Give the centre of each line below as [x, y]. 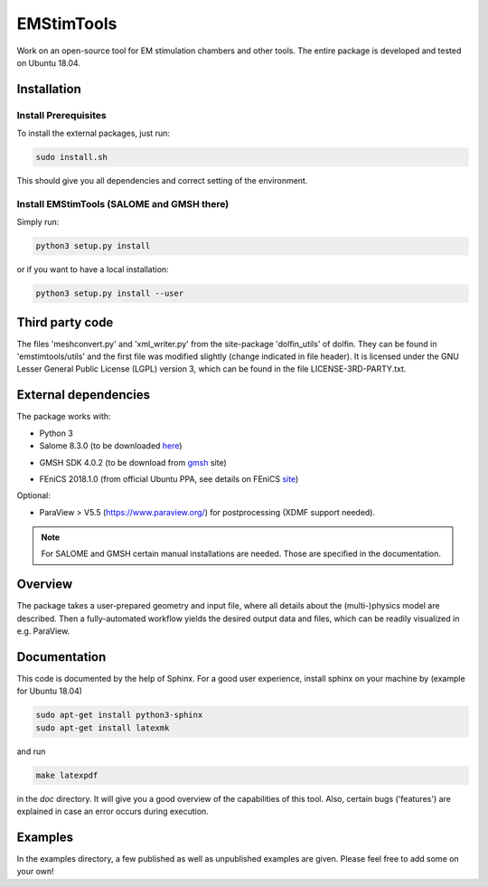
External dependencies [84, 395]
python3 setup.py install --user [110, 293]
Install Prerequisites [62, 115]
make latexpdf [67, 775]
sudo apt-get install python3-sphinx [119, 715]
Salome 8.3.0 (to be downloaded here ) [111, 446]
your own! [35, 872]
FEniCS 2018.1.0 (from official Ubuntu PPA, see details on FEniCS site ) [169, 478]
